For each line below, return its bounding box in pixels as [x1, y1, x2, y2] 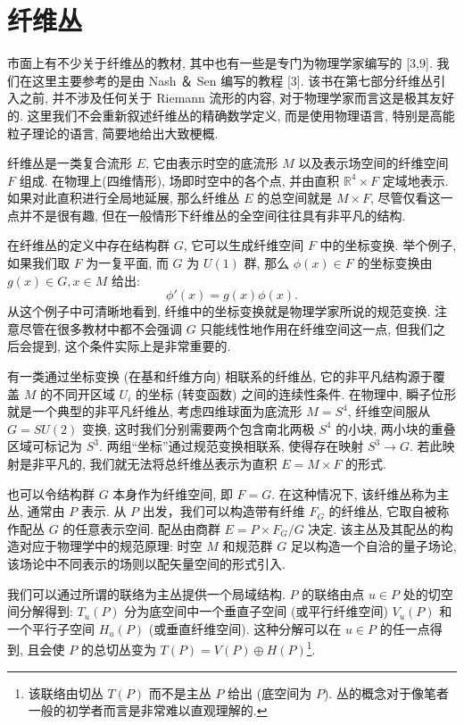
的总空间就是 [257, 188, 333, 207]
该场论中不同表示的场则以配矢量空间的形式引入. [7, 554, 286, 572]
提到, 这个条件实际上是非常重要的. [31, 337, 231, 355]
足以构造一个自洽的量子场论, [290, 537, 457, 555]
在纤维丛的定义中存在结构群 [7, 236, 170, 254]
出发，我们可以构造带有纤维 [142, 502, 305, 521]
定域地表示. [382, 171, 449, 189]
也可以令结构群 [7, 484, 95, 503]
